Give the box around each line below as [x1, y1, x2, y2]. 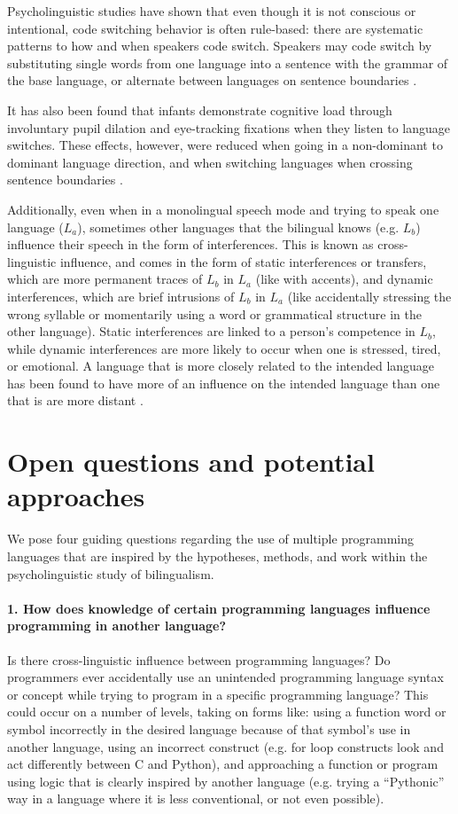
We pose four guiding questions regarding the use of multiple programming [7, 529, 415, 548]
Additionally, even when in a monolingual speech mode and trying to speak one [7, 200, 439, 218]
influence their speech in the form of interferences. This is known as [7, 235, 374, 254]
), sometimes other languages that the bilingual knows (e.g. [77, 217, 400, 236]
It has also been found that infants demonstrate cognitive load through [7, 100, 392, 119]
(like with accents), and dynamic [255, 270, 433, 288]
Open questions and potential [7, 443, 375, 480]
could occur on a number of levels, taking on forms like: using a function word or [7, 702, 446, 721]
